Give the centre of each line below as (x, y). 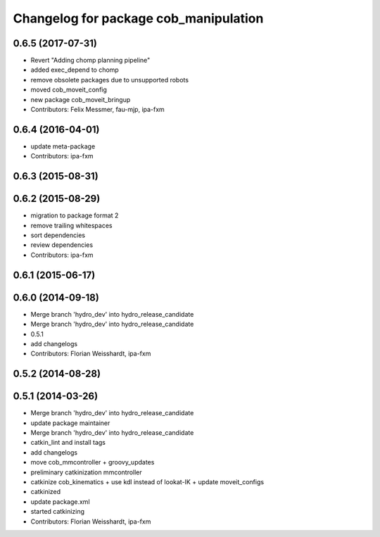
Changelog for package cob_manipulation (138, 18)
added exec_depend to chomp (75, 70)
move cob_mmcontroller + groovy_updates (93, 462)
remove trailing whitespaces (71, 225)
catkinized (46, 492)
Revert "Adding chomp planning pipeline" (90, 61)
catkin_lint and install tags (68, 443)
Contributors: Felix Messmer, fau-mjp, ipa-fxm (97, 110)
